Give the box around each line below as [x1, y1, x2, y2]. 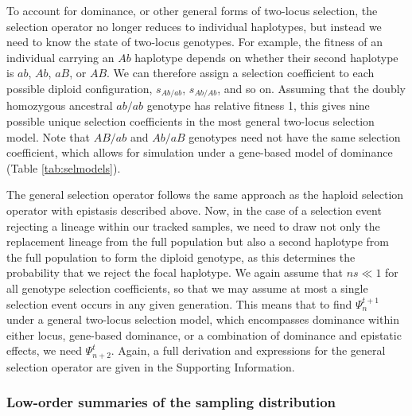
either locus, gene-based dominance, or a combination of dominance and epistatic [6, 326, 402, 343]
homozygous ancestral [6, 97, 113, 114]
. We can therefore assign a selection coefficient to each [107, 64, 375, 81]
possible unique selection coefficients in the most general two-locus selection [6, 113, 375, 130]
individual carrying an [6, 49, 115, 65]
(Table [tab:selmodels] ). [6, 159, 121, 176]
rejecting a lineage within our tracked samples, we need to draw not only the [6, 217, 380, 234]
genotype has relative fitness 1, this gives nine [146, 97, 370, 114]
